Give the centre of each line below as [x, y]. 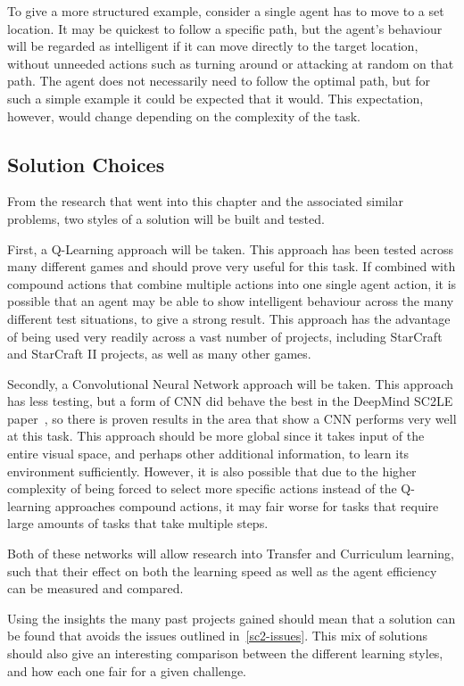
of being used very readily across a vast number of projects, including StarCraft [225, 336]
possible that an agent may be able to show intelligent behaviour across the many [231, 301]
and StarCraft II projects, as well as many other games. [159, 354]
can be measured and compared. [95, 588]
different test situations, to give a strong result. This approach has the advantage [229, 318]
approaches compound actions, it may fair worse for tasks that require [247, 505]
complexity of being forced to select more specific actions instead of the [202, 488]
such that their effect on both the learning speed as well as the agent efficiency [222, 570]
